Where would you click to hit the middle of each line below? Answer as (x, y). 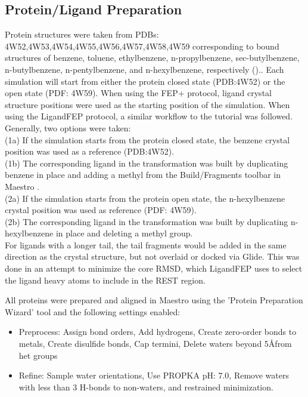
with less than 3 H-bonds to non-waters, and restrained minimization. (146, 387)
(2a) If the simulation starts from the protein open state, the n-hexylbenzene (145, 198)
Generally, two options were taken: (68, 127)
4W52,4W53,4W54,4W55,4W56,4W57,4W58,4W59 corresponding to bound (142, 46)
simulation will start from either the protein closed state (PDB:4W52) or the (145, 81)
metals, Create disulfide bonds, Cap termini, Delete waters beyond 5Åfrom (155, 344)
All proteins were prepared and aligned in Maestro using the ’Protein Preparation (154, 300)
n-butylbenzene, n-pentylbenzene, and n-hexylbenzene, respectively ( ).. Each (144, 69)
